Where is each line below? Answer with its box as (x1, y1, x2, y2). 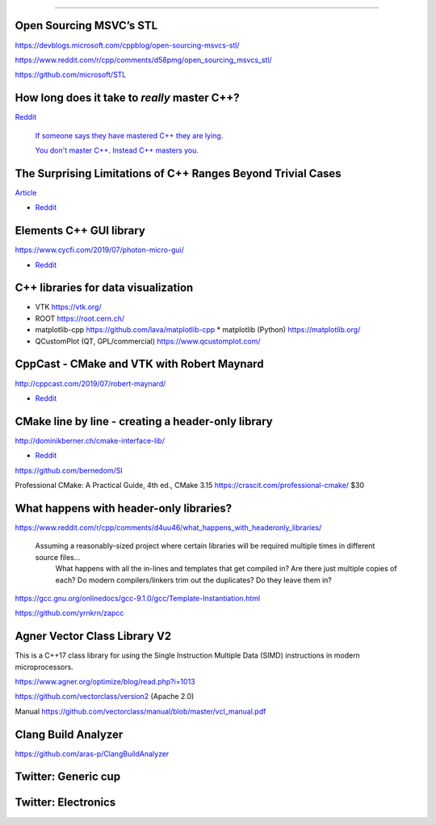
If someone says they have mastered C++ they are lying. (35, 130, 224, 141)
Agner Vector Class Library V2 (15, 629, 172, 643)
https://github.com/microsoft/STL (15, 69, 127, 80)
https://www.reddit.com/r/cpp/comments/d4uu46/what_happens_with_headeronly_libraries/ (15, 522, 322, 532)
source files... (35, 552, 81, 562)
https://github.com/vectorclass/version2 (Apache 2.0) (15, 692, 195, 701)
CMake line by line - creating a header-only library (15, 415, 274, 428)
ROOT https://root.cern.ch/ (35, 314, 125, 323)
